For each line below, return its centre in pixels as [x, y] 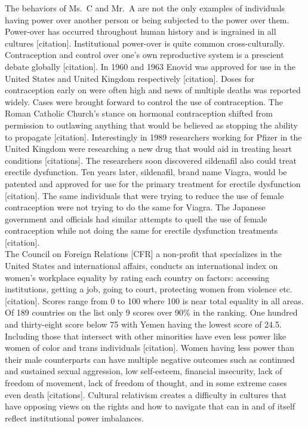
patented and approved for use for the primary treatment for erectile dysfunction [153, 183]
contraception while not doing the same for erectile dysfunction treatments [141, 230]
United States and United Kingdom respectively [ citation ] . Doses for [130, 78]
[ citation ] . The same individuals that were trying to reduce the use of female [144, 195]
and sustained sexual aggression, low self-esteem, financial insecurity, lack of [144, 371]
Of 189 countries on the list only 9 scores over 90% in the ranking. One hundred [151, 312]
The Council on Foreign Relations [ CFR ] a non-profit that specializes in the [143, 254]
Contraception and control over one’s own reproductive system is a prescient [144, 55]
